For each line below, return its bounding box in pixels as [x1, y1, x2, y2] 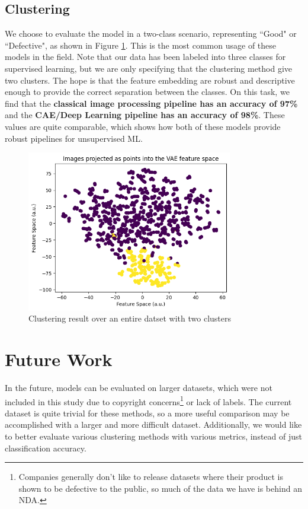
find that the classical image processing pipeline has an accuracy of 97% [5, 97, 298, 109]
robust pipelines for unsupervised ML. [5, 132, 143, 144]
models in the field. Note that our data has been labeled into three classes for [5, 50, 286, 63]
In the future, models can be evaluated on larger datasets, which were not [5, 381, 272, 393]
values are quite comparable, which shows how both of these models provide [5, 120, 281, 132]
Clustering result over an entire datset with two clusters [28, 312, 231, 325]
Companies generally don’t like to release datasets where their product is [18, 470, 284, 483]
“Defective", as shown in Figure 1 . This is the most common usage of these [5, 39, 277, 51]
